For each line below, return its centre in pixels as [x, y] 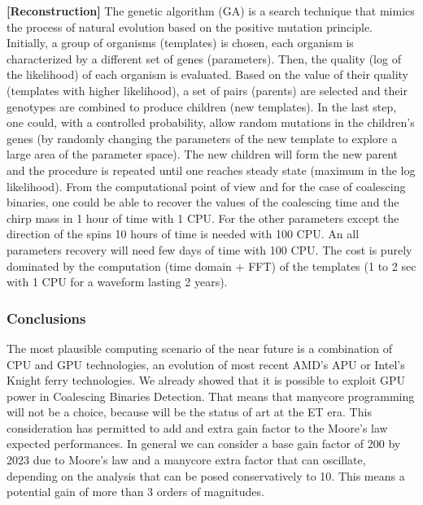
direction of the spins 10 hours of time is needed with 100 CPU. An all [183, 234]
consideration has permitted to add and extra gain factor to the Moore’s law [197, 427]
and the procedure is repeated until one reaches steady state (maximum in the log [211, 170]
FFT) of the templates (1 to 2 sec [332, 266]
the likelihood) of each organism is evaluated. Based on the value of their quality [208, 74]
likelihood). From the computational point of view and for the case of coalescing [206, 186]
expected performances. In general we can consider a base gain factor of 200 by [204, 444]
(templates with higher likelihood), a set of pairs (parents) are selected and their [207, 90]
